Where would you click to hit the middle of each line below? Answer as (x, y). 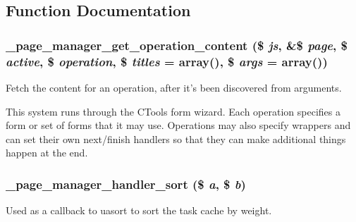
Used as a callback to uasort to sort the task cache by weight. (139, 210)
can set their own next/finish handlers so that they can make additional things (176, 138)
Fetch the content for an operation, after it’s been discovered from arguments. (174, 87)
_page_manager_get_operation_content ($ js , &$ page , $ (177, 45)
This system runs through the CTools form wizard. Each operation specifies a (173, 111)
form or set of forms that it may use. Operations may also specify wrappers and (178, 125)
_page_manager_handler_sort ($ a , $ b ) (126, 184)
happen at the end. (47, 153)
